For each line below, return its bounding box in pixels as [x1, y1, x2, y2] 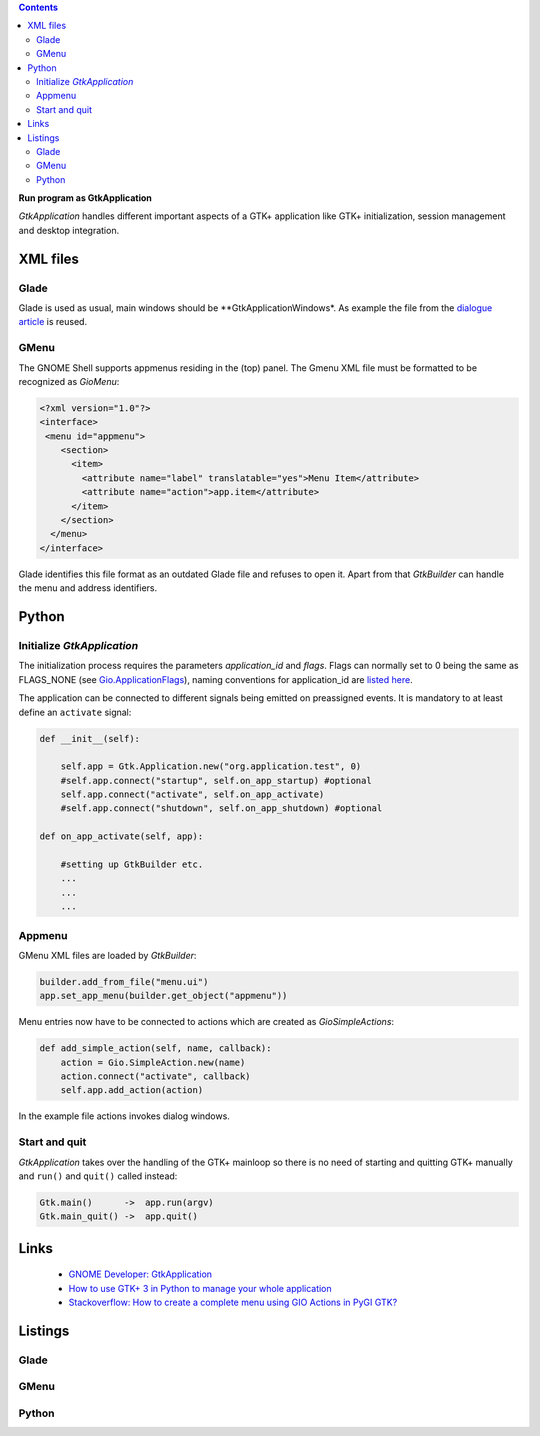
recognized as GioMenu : [18, 375, 120, 387]
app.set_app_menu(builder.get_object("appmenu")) [39, 990, 288, 1002]
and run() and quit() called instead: [18, 1170, 178, 1182]
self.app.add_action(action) [60, 1085, 204, 1096]
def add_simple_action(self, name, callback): [39, 1043, 272, 1054]
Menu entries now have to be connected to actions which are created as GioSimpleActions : [18, 1016, 395, 1028]
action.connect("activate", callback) [60, 1071, 251, 1082]
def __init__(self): [39, 733, 140, 744]
